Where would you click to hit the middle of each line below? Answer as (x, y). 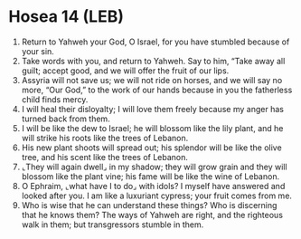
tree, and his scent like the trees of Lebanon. (105, 157)
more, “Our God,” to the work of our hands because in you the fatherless (157, 90)
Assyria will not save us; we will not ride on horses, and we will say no (152, 80)
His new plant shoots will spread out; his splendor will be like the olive (151, 148)
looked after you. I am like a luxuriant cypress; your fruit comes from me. (157, 196)
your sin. (38, 51)
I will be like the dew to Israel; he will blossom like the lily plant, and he (152, 128)
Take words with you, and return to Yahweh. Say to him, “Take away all (153, 61)
